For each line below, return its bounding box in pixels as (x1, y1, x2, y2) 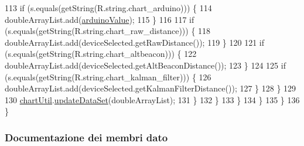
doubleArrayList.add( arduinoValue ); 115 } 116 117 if (5, 13, 194, 25)
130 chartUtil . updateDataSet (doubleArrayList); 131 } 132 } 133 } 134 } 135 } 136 (5, 93, 300, 106)
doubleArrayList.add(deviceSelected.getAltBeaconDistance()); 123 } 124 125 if (5, 59, 286, 71)
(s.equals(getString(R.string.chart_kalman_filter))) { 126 (5, 70, 211, 83)
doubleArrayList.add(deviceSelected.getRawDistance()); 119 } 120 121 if (5, 36, 264, 48)
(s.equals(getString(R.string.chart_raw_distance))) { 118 (5, 25, 211, 37)
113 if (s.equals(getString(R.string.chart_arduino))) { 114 (5, 2, 212, 13)
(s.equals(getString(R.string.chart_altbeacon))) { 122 (5, 47, 197, 60)
